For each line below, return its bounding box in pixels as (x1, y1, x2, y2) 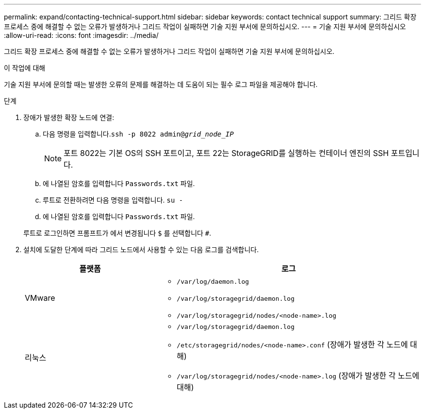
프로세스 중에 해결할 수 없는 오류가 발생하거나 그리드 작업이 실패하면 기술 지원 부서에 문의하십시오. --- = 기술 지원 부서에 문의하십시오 (4, 22, 406, 31)
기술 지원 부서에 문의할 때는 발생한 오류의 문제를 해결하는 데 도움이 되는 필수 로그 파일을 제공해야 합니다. (4, 80, 318, 88)
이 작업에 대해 (4, 64, 46, 72)
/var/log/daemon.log (177, 278, 249, 285)
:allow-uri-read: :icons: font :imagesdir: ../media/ (4, 31, 159, 39)
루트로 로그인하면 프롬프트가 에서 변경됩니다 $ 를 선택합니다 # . (23, 229, 212, 237)
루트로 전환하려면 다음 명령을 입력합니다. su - (43, 196, 183, 204)
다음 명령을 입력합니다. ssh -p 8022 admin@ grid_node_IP (43, 130, 234, 138)
